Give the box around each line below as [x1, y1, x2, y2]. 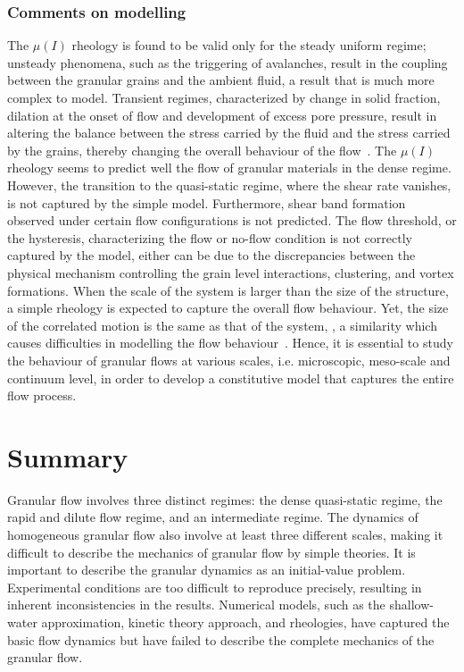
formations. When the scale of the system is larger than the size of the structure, [7, 281, 449, 299]
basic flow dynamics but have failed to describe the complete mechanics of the [7, 630, 435, 649]
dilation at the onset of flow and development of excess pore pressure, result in [7, 105, 437, 124]
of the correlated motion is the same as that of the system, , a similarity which [7, 315, 437, 334]
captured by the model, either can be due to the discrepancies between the [7, 246, 416, 265]
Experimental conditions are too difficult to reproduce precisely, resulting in [7, 577, 422, 596]
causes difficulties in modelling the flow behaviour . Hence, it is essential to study [7, 333, 453, 352]
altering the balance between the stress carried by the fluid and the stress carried [7, 123, 451, 142]
